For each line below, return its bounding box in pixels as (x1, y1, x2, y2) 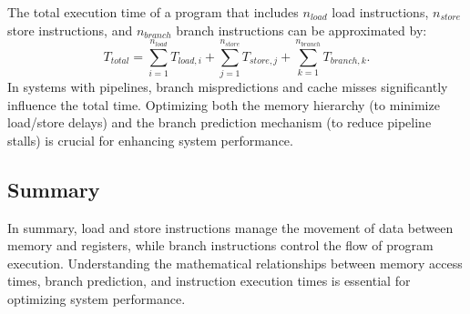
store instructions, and (7, 20, 133, 39)
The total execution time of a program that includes (7, 3, 299, 21)
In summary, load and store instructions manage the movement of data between (7, 218, 454, 237)
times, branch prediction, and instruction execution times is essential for (7, 271, 411, 290)
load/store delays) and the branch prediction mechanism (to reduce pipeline (7, 113, 432, 132)
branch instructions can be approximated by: (176, 20, 427, 39)
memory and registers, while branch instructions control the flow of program (7, 236, 434, 255)
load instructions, (332, 3, 429, 21)
